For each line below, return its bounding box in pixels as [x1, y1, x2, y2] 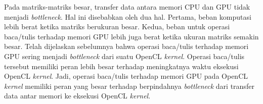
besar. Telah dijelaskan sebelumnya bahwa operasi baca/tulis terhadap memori [4, 41, 249, 51]
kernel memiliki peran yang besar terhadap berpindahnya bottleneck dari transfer [4, 80, 254, 91]
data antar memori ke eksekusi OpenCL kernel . [4, 90, 151, 101]
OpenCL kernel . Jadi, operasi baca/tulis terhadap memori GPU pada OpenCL [4, 71, 248, 81]
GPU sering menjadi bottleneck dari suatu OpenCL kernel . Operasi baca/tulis [4, 50, 245, 61]
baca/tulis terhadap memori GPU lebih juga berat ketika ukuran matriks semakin [4, 31, 259, 41]
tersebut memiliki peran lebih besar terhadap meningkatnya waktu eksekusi [4, 61, 239, 71]
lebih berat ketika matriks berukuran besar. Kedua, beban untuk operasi [4, 21, 230, 32]
